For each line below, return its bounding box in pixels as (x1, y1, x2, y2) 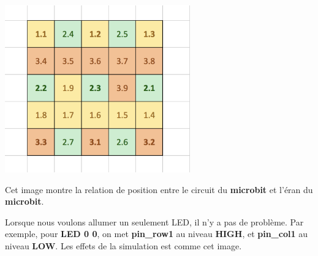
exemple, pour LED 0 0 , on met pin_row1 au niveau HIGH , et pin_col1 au (5, 227, 308, 240)
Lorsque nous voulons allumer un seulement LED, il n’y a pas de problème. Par (5, 215, 304, 228)
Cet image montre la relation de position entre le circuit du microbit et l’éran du (5, 183, 313, 196)
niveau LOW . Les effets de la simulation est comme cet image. (5, 239, 242, 252)
